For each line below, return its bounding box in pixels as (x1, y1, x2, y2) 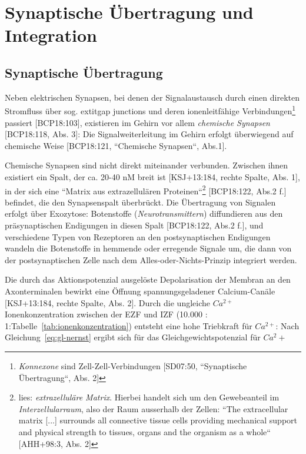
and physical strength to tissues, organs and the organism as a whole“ (18, 425, 271, 438)
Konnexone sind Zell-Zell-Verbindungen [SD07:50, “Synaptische (18, 359, 247, 372)
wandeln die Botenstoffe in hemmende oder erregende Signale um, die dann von (5, 242, 292, 254)
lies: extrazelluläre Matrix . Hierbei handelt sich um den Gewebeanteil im (18, 391, 280, 403)
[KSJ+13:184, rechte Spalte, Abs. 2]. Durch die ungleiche (5, 296, 211, 309)
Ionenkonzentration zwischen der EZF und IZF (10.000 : (5, 308, 208, 320)
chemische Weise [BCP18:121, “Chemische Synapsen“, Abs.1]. (5, 139, 227, 151)
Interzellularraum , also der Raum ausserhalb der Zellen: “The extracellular (18, 402, 288, 415)
